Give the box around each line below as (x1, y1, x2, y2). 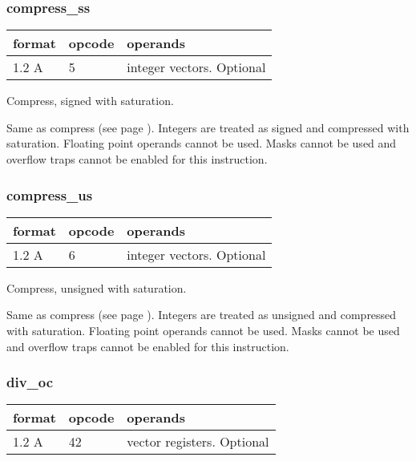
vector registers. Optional (127, 432, 269, 451)
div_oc (6, 372, 54, 392)
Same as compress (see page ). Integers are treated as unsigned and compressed (6, 306, 397, 323)
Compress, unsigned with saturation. (6, 279, 187, 296)
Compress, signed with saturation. (6, 92, 174, 109)
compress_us (6, 184, 93, 204)
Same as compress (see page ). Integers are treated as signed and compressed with (6, 119, 410, 135)
